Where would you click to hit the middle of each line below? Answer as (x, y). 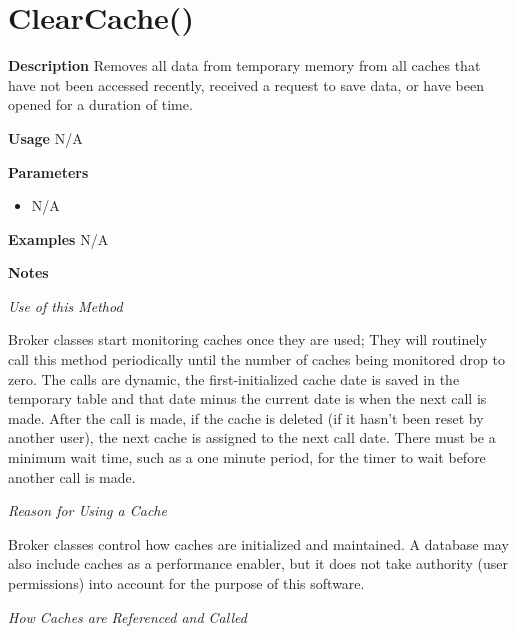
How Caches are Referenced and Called (127, 616)
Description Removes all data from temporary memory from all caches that (244, 65)
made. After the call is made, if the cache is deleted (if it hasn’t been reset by (246, 417)
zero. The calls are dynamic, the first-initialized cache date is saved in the (234, 378)
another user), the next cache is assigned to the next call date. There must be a (252, 437)
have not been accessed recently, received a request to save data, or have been (246, 84)
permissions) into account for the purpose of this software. (186, 583)
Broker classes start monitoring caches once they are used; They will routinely (247, 339)
